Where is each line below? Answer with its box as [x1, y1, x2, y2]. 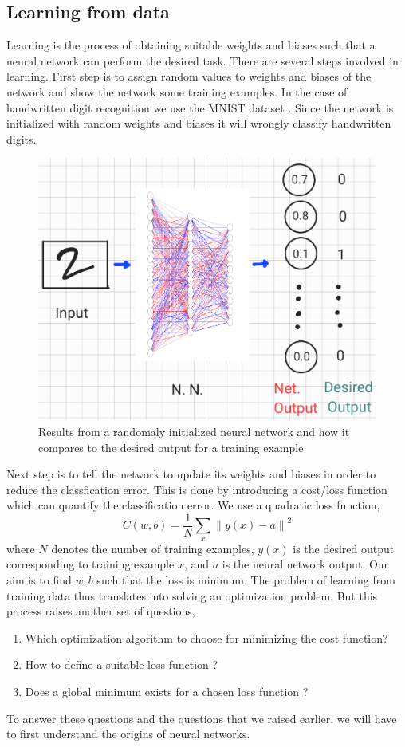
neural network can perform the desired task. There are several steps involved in [6, 52, 399, 69]
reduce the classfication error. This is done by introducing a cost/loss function [6, 481, 387, 497]
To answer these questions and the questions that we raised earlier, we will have [6, 710, 397, 726]
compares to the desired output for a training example [38, 438, 304, 455]
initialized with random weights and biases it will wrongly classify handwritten [6, 115, 391, 132]
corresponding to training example [6, 556, 175, 572]
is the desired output [293, 540, 395, 556]
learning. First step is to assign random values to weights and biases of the [6, 68, 372, 85]
